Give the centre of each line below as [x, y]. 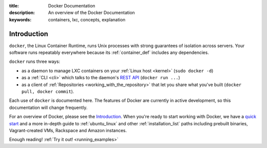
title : [14, 6]
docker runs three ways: [35, 61]
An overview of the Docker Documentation [92, 13]
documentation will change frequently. [48, 107]
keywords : [20, 19]
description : [22, 13]
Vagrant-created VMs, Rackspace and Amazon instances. [68, 130]
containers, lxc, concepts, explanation [87, 19]
